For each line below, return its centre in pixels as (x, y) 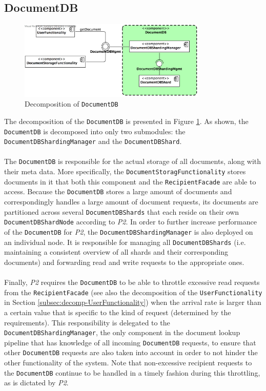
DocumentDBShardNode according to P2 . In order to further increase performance (130, 222)
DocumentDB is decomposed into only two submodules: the (95, 131)
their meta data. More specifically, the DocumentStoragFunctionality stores (125, 171)
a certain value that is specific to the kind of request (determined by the (118, 312)
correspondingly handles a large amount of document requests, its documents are (131, 202)
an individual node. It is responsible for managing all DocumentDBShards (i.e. (125, 242)
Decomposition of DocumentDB (71, 104)
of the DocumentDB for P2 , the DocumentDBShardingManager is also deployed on (129, 231)
